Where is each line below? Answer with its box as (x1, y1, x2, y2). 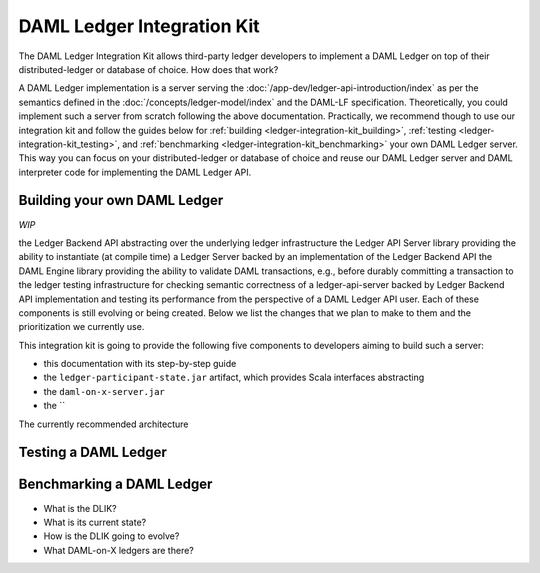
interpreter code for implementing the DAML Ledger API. (18, 166, 252, 178)
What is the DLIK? (43, 502, 117, 514)
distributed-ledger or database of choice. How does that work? (18, 63, 279, 75)
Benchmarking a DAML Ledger (18, 476, 213, 493)
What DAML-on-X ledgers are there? (43, 544, 194, 556)
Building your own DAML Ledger (18, 192, 224, 209)
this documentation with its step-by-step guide (43, 358, 237, 370)
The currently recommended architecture (18, 418, 189, 430)
